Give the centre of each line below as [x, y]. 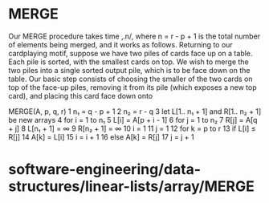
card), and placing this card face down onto [81, 95]
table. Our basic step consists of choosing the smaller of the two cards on [130, 79]
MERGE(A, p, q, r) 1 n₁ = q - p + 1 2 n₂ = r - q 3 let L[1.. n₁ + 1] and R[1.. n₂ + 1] [135, 111]
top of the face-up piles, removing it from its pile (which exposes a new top [132, 87]
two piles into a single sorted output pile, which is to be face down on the [129, 70]
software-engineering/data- [105, 170]
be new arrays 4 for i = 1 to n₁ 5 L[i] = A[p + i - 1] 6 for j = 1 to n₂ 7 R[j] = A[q [133, 120]
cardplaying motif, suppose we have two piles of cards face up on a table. [130, 53]
